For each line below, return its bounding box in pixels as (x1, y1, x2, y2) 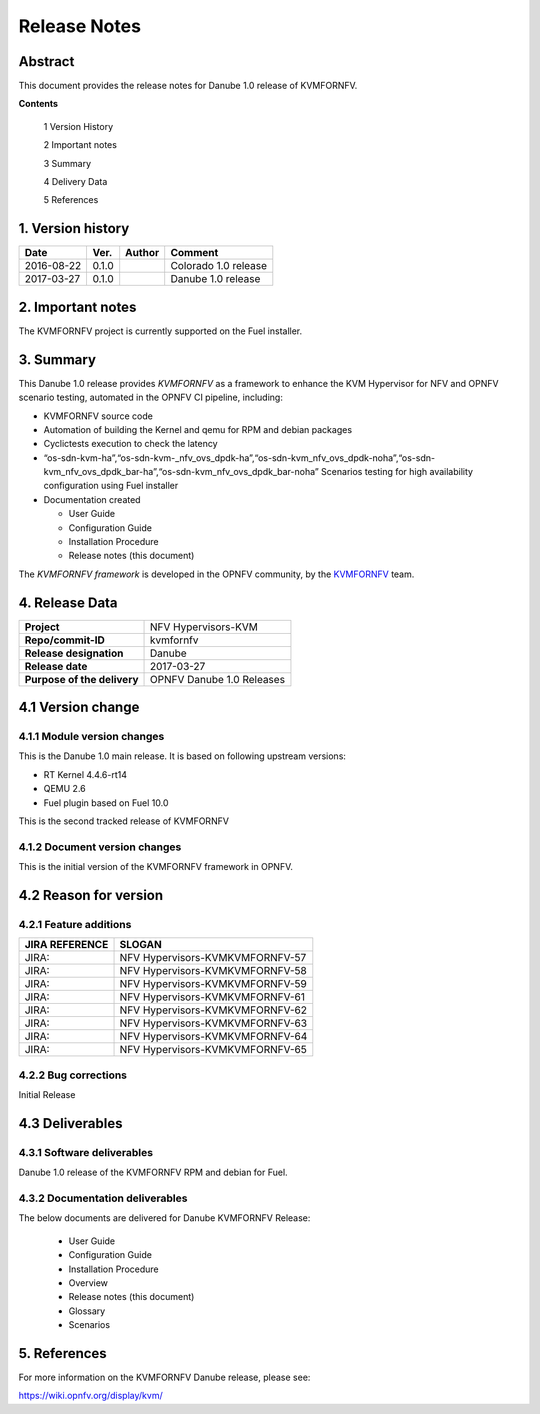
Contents (18, 98, 59, 110)
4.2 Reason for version (18, 887, 164, 904)
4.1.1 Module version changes (18, 730, 165, 744)
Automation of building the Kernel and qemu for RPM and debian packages (43, 423, 353, 435)
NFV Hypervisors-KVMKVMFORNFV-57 (119, 951, 307, 965)
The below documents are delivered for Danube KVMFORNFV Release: (18, 1212, 311, 1224)
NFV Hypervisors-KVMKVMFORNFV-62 (119, 1003, 307, 1017)
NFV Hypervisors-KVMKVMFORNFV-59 (119, 977, 307, 991)
